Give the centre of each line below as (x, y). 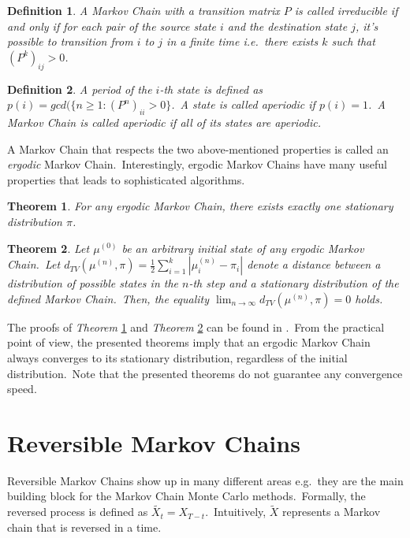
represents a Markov (332, 512)
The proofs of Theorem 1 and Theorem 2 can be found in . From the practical (196, 327)
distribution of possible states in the (93, 283)
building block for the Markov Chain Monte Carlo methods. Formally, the (186, 496)
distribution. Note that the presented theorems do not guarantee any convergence (205, 373)
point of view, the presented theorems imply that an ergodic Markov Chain (189, 342)
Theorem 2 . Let (48, 248)
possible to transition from (70, 41)
